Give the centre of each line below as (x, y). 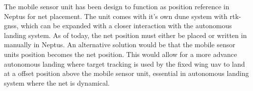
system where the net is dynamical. (57, 82)
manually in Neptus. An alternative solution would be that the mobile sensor (120, 45)
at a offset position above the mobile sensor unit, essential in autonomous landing (126, 73)
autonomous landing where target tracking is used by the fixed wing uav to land (125, 64)
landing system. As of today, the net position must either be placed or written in (126, 35)
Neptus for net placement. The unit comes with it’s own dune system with (116, 16)
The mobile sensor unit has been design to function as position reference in (117, 6)
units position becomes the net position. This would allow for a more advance (121, 54)
